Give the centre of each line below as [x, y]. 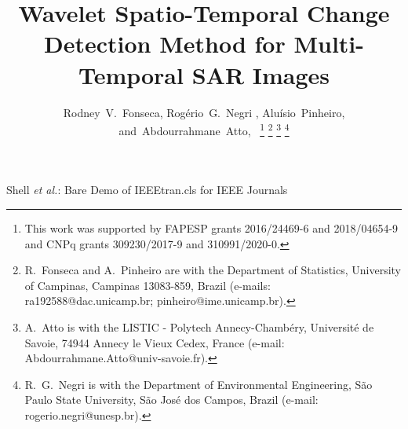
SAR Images [261, 74]
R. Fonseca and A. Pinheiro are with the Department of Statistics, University [213, 270]
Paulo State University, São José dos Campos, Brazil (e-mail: [171, 400]
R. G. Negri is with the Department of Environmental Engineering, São [199, 384]
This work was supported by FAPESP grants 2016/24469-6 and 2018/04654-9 [211, 227]
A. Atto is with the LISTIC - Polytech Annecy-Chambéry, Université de [199, 326]
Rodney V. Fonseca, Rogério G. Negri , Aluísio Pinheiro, [204, 112]
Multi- [329, 44]
